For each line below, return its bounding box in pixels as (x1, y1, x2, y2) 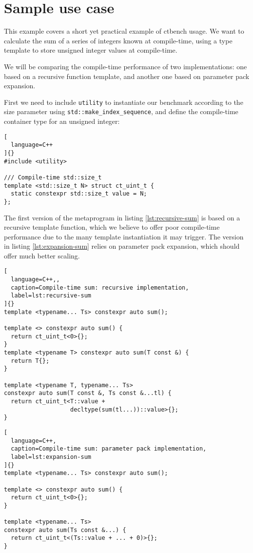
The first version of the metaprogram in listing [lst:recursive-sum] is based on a (4, 212, 240, 222)
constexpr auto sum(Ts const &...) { (4, 526, 126, 533)
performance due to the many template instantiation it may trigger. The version (4, 231, 244, 241)
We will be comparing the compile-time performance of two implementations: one (4, 61, 247, 71)
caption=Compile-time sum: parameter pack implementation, (11, 445, 207, 453)
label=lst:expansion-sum (11, 453, 91, 460)
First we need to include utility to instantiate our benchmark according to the (4, 97, 243, 107)
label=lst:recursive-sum (11, 292, 91, 299)
